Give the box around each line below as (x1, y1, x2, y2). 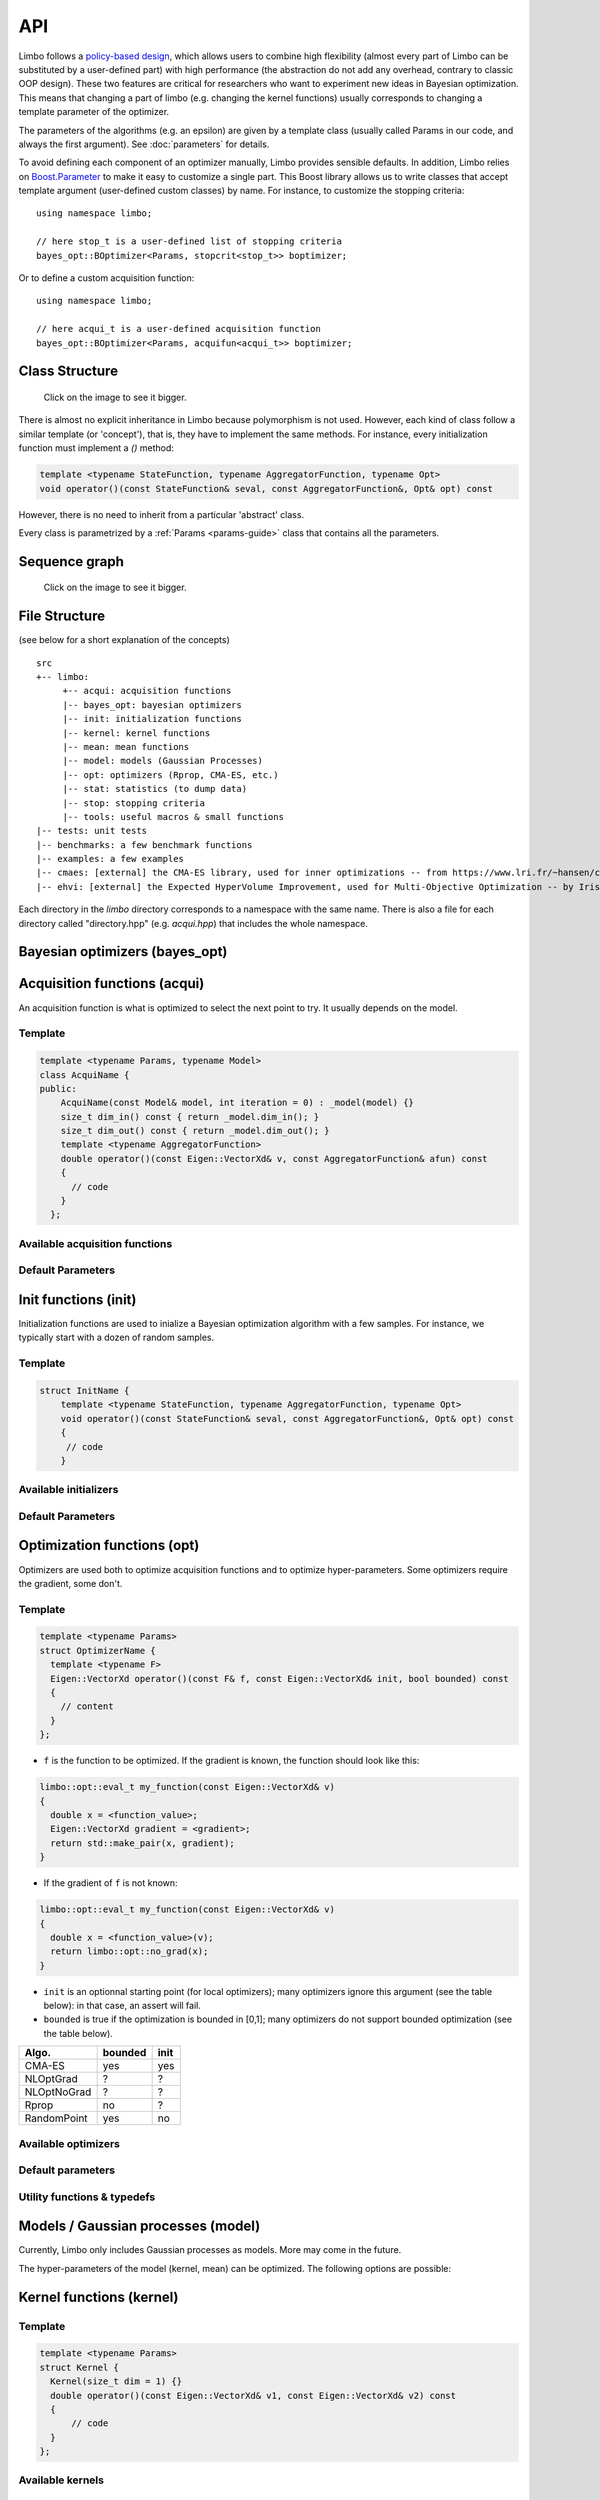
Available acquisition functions (18, 1236, 173, 1250)
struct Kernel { (39, 2361, 120, 2373)
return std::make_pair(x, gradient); (50, 1837, 235, 1849)
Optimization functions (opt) (18, 1537, 200, 1554)
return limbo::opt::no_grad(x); (50, 1946, 209, 1957)
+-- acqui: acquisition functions (62, 685, 232, 697)
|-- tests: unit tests (36, 825, 148, 837)
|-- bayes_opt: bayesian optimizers (62, 699, 242, 710)
